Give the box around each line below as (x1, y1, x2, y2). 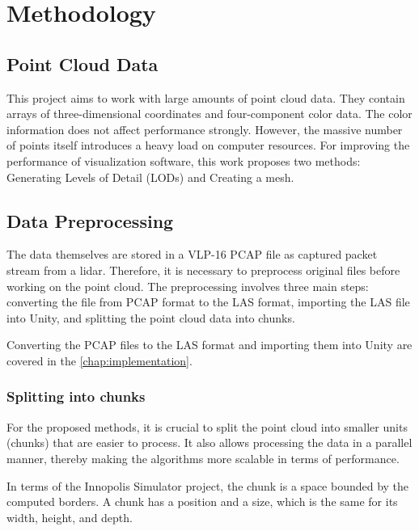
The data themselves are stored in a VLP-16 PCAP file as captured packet (6, 246, 378, 263)
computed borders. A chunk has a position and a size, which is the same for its (6, 493, 398, 510)
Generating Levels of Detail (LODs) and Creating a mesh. (6, 168, 294, 185)
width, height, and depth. (6, 508, 133, 525)
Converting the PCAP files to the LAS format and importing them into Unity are (6, 336, 413, 353)
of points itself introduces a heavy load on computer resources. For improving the (6, 137, 410, 154)
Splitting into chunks (6, 386, 146, 407)
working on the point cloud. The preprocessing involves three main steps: (6, 277, 369, 294)
